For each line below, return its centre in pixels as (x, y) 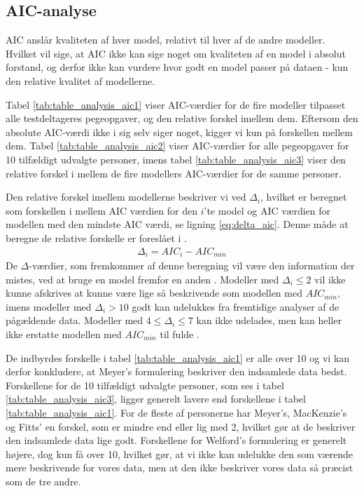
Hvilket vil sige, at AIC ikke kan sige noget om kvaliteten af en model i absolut (176, 53)
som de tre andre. (43, 481)
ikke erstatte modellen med (64, 334)
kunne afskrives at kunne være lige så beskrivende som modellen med (154, 293)
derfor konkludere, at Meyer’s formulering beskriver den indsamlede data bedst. (176, 371)
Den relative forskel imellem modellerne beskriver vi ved (126, 197)
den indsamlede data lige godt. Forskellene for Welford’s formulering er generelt (176, 440)
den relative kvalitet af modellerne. (80, 80)
